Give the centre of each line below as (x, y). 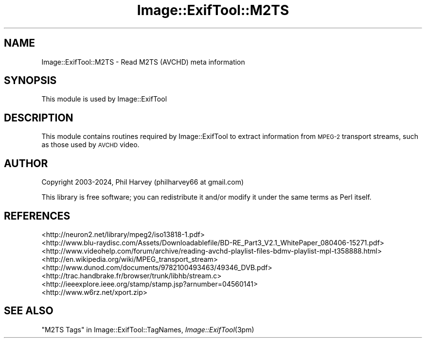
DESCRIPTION (39, 118)
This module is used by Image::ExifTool (104, 99)
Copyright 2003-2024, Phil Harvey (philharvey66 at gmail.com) (143, 182)
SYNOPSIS (30, 81)
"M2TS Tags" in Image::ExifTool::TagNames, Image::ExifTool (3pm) (148, 329)
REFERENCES (37, 216)
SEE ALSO (29, 311)
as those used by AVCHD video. (90, 145)
